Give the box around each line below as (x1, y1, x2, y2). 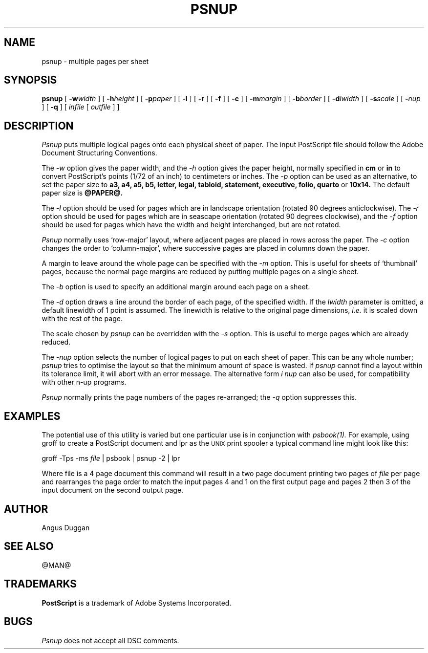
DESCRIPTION (4, 119, 74, 132)
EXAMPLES (4, 410, 61, 422)
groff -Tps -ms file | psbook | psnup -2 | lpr (42, 454, 180, 463)
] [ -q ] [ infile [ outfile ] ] (42, 103, 120, 111)
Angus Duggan (42, 523, 90, 532)
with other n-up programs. (42, 378, 127, 387)
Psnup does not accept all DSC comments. (42, 636, 179, 645)
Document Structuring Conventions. (42, 149, 157, 157)
